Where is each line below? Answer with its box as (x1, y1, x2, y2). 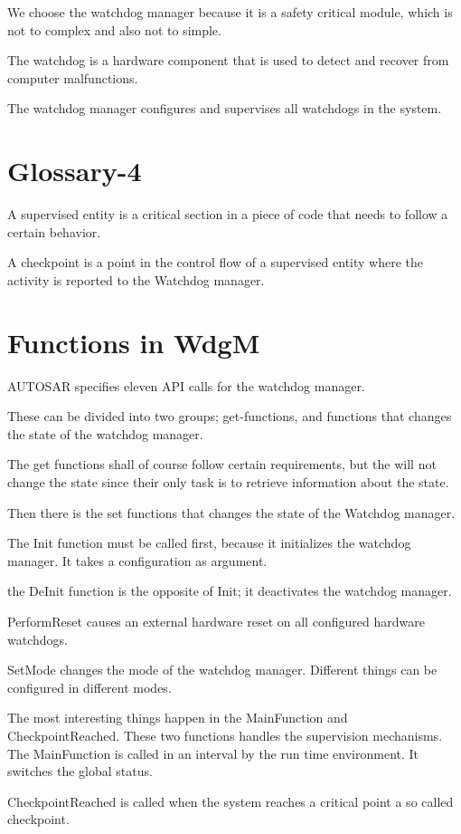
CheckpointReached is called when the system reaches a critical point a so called (7, 791, 454, 810)
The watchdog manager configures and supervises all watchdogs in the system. (7, 99, 442, 118)
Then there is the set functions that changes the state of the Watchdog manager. (7, 503, 456, 522)
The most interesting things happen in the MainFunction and (7, 708, 348, 727)
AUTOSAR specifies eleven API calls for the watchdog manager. (7, 376, 365, 395)
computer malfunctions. (7, 68, 138, 87)
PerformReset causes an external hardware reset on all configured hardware (7, 611, 425, 630)
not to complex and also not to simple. (7, 20, 221, 39)
